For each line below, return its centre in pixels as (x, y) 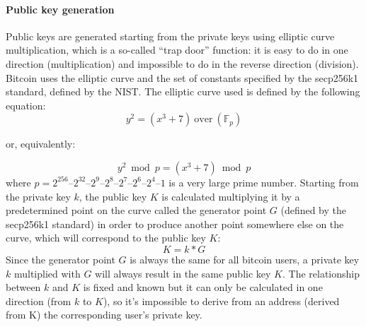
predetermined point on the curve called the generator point (136, 210)
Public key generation (60, 9)
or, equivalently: (41, 144)
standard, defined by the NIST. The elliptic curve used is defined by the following (183, 91)
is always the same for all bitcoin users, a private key (245, 259)
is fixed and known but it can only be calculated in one (203, 287)
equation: (26, 105)
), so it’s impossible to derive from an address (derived (221, 301)
